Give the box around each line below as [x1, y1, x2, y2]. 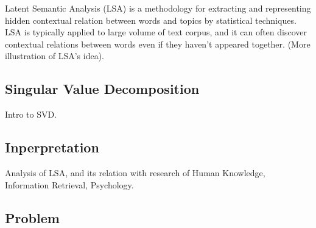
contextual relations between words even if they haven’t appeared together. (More [5, 37, 311, 50]
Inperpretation [5, 138, 99, 157]
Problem [5, 208, 60, 227]
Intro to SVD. [5, 108, 57, 121]
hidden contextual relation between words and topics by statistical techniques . [5, 13, 297, 26]
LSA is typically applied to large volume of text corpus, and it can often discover [5, 26, 307, 38]
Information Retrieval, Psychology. [5, 178, 134, 191]
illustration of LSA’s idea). [5, 49, 104, 62]
